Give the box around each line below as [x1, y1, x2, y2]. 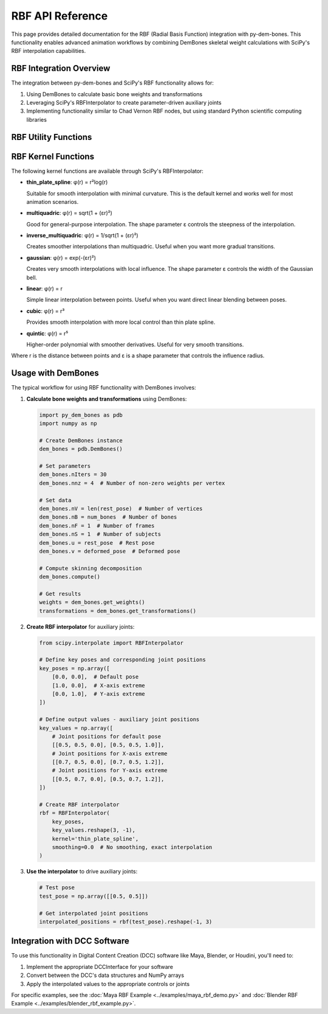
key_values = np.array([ [39, 724, 114, 732]
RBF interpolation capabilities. [11, 47, 86, 55]
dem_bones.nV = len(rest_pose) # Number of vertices [39, 505, 203, 512]
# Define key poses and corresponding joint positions [39, 656, 206, 663]
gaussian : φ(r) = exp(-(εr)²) [26, 254, 97, 261]
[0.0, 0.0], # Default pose [52, 673, 139, 680]
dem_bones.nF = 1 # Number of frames [39, 522, 155, 529]
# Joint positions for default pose [52, 733, 161, 740]
